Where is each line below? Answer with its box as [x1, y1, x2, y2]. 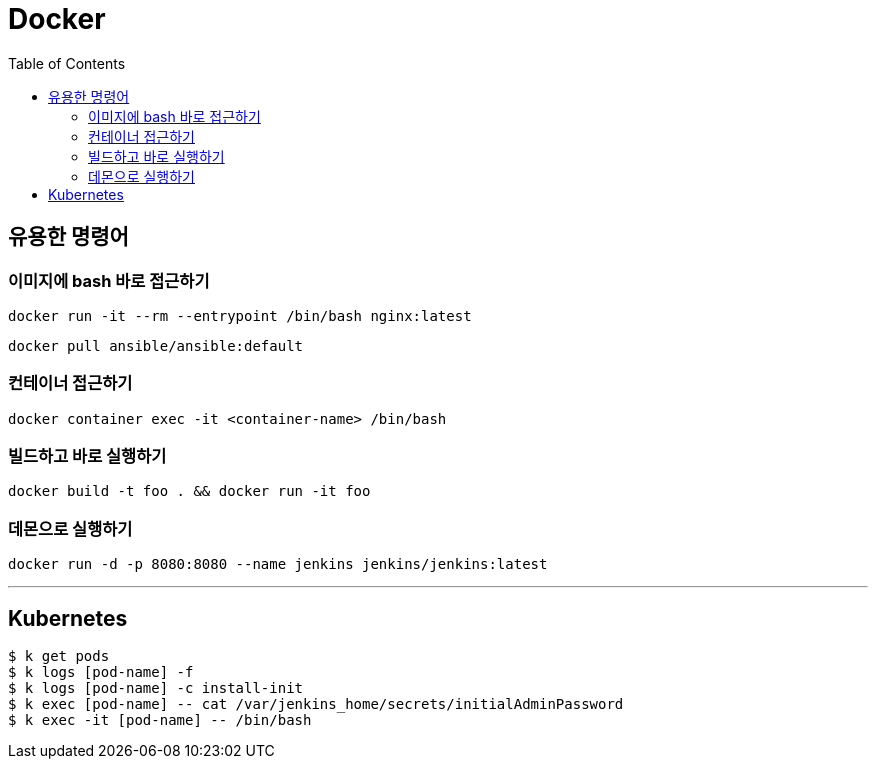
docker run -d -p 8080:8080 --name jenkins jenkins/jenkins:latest [8, 556, 548, 573]
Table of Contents [8, 54, 126, 72]
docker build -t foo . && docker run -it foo [8, 483, 371, 500]
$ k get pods [8, 648, 110, 665]
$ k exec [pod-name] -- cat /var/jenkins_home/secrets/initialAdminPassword [8, 696, 624, 713]
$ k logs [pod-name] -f [8, 664, 194, 681]
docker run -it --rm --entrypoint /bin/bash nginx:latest [8, 307, 472, 324]
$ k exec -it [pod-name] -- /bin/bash [8, 712, 312, 729]
